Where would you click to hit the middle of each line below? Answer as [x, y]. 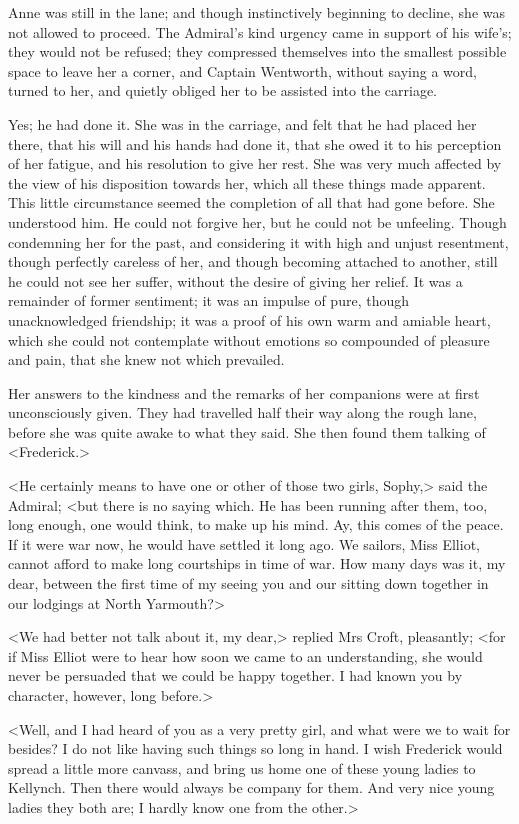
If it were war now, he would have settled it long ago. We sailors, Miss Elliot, [244, 543]
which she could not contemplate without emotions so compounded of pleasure [249, 339]
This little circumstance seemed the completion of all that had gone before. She [251, 202]
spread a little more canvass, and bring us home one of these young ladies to [242, 767]
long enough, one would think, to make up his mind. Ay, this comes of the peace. [256, 524]
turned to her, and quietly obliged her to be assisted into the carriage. [223, 90]
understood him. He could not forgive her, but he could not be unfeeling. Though [257, 221]
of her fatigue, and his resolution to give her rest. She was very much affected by [255, 163]
